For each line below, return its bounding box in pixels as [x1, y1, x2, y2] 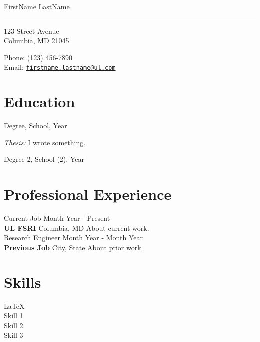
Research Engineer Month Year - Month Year [4, 232, 143, 243]
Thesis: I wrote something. [4, 137, 86, 147]
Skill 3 [4, 330, 23, 340]
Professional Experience [4, 184, 172, 204]
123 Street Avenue [4, 25, 59, 36]
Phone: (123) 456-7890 [4, 52, 73, 62]
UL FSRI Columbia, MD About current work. [4, 222, 149, 233]
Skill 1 [4, 310, 23, 321]
